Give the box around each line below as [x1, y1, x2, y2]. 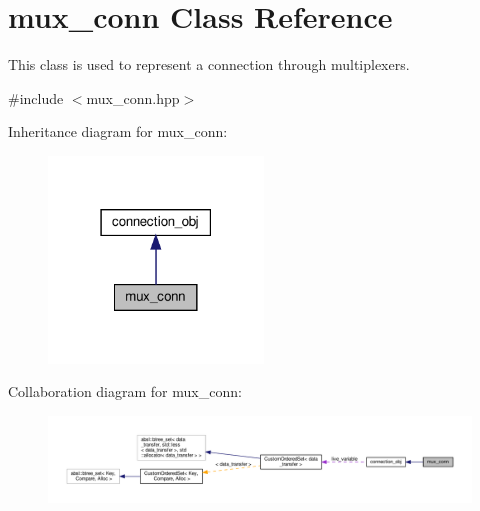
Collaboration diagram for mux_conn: [8, 381, 242, 402]
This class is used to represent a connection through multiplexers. [8, 54, 410, 75]
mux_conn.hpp [86, 87, 180, 108]
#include [8, 87, 64, 108]
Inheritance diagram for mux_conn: [8, 121, 228, 142]
